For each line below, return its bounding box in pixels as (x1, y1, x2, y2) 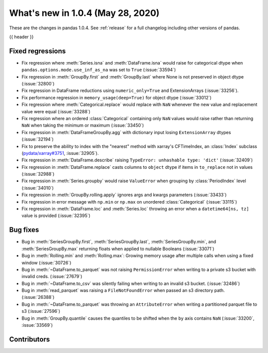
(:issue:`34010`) (21, 185, 54, 191)
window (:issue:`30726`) (21, 260, 71, 266)
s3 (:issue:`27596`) (21, 308, 61, 314)
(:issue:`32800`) (21, 81, 55, 87)
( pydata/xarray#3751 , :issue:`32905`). (21, 150, 99, 156)
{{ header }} (9, 34, 34, 40)
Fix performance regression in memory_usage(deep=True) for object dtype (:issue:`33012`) (21, 94, 212, 100)
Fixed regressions (9, 47, 66, 55)
